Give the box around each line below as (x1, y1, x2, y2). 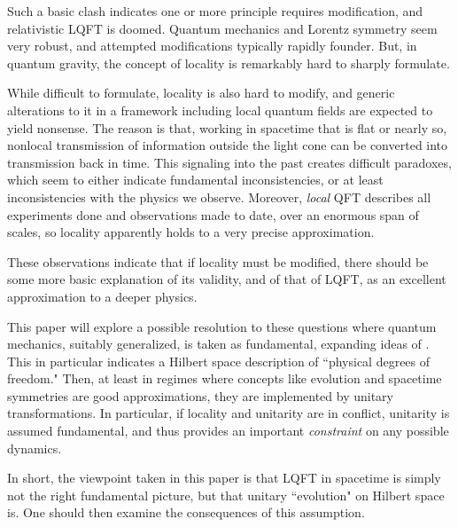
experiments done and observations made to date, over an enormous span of (7, 205, 419, 224)
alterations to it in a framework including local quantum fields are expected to (7, 100, 433, 119)
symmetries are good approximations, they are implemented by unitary (7, 386, 393, 405)
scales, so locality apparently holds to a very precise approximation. (7, 223, 375, 241)
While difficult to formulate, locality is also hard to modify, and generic (7, 83, 395, 102)
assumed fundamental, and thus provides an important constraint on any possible (7, 421, 449, 440)
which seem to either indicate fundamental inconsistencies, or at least (7, 170, 384, 189)
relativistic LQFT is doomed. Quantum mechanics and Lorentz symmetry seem (7, 19, 438, 37)
